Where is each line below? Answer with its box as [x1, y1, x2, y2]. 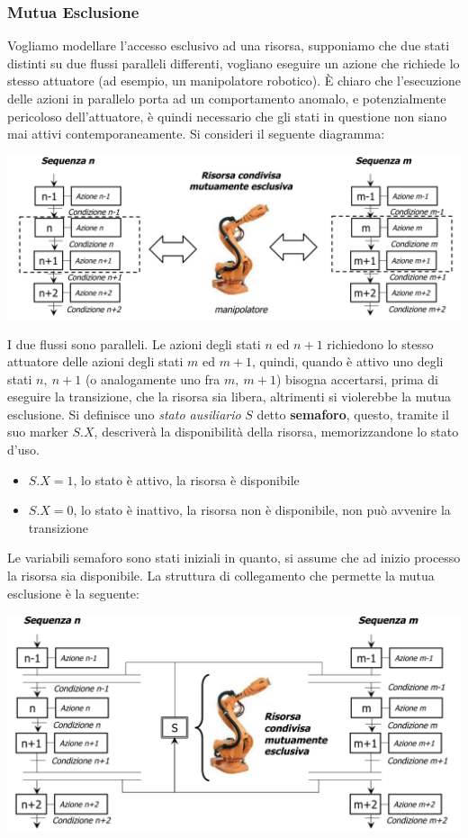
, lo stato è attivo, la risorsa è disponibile [73, 470, 300, 489]
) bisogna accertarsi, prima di [276, 369, 438, 388]
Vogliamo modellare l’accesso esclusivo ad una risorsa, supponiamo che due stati [7, 36, 450, 55]
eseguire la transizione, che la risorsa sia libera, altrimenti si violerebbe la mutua [7, 387, 452, 406]
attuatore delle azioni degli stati [7, 352, 184, 371]
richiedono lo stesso [327, 334, 434, 353]
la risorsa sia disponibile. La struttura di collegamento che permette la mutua [7, 566, 435, 585]
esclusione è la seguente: [7, 583, 139, 602]
